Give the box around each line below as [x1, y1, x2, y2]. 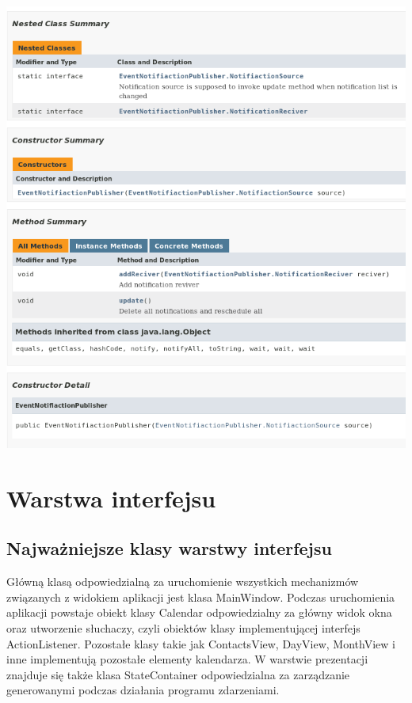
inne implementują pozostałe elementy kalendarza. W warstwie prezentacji [6, 651, 368, 667]
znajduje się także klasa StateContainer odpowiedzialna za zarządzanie [6, 666, 350, 682]
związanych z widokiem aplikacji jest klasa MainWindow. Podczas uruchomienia [6, 588, 395, 605]
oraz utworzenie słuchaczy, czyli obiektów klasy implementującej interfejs [6, 619, 360, 636]
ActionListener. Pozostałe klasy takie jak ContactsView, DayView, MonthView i [6, 635, 395, 652]
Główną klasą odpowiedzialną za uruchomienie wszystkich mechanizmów [6, 573, 359, 590]
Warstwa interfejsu [6, 481, 216, 514]
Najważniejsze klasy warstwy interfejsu [6, 536, 332, 560]
